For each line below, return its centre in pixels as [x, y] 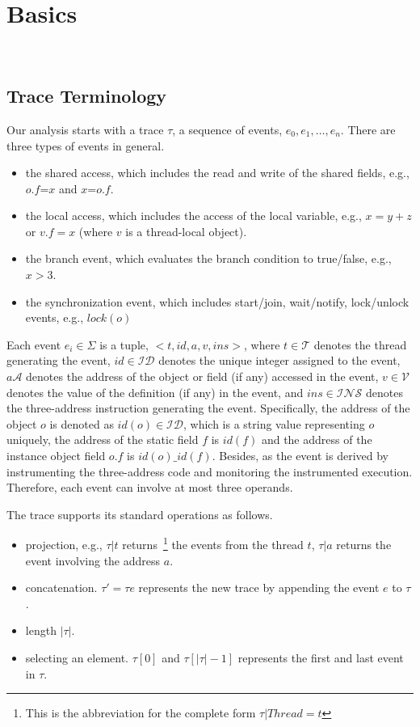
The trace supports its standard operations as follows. [140, 514]
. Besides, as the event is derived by [300, 456]
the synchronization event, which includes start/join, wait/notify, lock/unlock [217, 301]
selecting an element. [77, 658]
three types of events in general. [86, 145]
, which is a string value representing [274, 423]
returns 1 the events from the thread [213, 543]
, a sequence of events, [227, 129]
